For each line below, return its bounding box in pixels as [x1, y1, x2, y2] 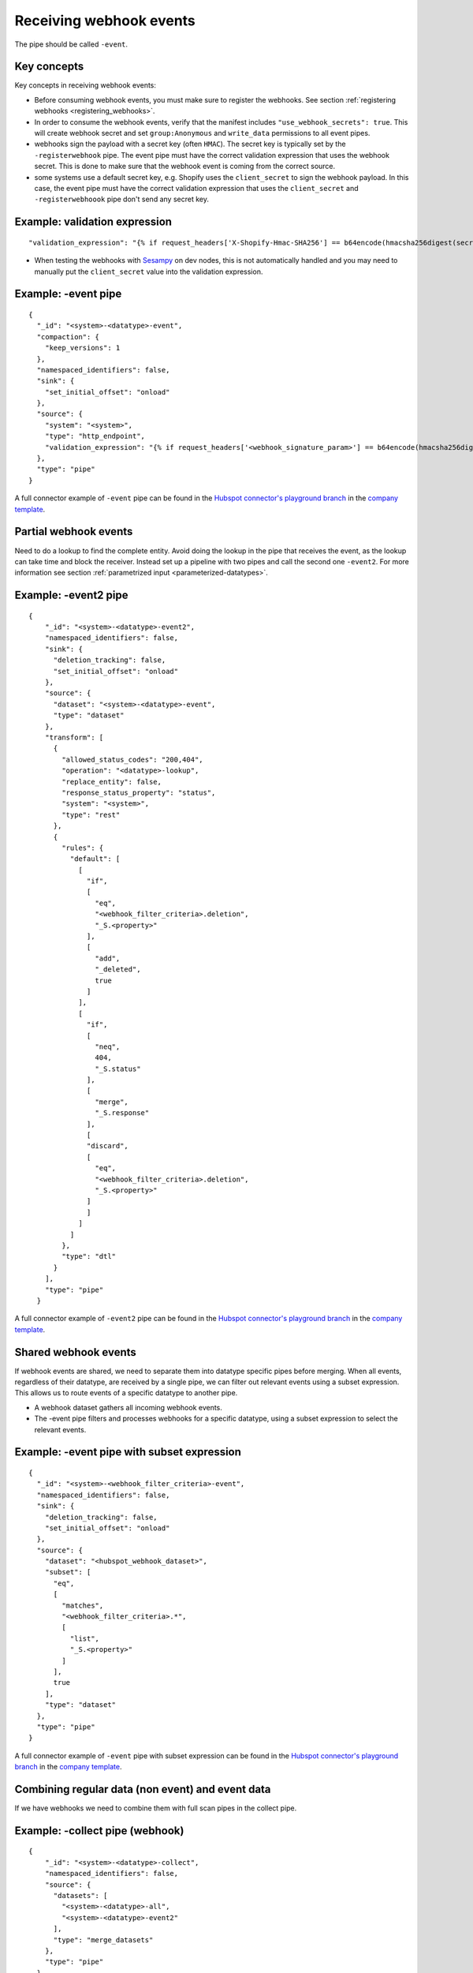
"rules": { [61, 843, 104, 852]
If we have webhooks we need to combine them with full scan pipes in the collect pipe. [14, 1803, 297, 1813]
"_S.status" [95, 1064, 141, 1073]
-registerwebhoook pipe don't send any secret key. [34, 194, 209, 204]
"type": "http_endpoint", [44, 432, 146, 441]
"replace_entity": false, [61, 777, 162, 786]
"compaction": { [36, 332, 100, 341]
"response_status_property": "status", [61, 788, 216, 797]
